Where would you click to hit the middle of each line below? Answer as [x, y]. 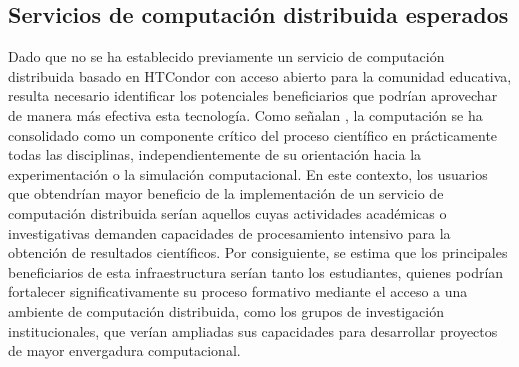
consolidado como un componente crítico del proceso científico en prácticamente [253, 134]
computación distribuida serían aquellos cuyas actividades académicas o [227, 212]
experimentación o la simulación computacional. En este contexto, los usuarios [248, 173]
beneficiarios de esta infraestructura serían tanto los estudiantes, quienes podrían [256, 271]
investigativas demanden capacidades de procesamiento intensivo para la [229, 232]
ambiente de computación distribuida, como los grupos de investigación [226, 310]
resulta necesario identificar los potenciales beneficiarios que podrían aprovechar [253, 95]
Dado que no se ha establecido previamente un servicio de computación [226, 56]
